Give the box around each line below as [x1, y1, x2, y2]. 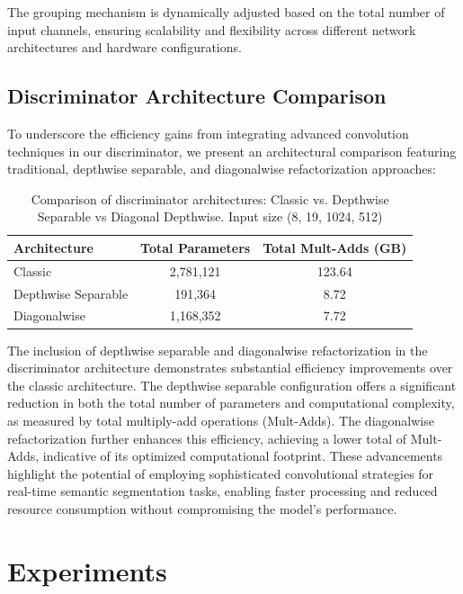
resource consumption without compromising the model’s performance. [7, 499, 397, 517]
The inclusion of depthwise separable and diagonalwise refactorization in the [7, 340, 428, 359]
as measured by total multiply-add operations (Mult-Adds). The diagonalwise [7, 410, 434, 429]
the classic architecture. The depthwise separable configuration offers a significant [7, 375, 457, 394]
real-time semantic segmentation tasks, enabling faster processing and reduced [7, 481, 438, 500]
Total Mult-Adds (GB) [263, 238, 407, 256]
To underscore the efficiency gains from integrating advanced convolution [7, 123, 409, 142]
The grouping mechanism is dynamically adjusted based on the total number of [7, 3, 445, 21]
